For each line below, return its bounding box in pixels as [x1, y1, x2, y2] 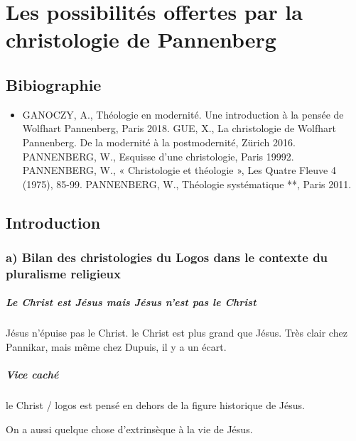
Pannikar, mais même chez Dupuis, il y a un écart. [6, 339, 227, 354]
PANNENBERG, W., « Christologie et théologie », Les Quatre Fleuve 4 [22, 163, 336, 178]
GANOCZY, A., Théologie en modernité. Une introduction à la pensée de [22, 107, 344, 121]
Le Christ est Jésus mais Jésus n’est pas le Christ [6, 295, 257, 310]
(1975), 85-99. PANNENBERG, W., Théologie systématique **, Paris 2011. [22, 176, 352, 191]
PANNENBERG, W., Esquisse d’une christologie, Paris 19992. [22, 148, 294, 163]
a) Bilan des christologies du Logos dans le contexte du [6, 249, 328, 266]
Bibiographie [6, 73, 102, 95]
